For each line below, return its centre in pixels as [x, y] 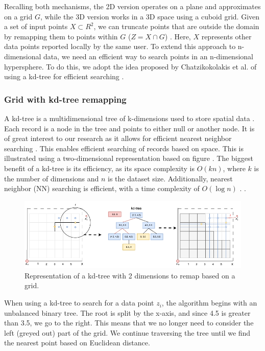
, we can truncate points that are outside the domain [176, 26]
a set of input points [36, 26]
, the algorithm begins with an [209, 303]
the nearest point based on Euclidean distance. [77, 343]
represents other [226, 36]
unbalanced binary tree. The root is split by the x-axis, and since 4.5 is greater [127, 312]
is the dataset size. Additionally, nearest [170, 178]
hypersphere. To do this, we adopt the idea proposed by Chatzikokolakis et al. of [130, 66]
